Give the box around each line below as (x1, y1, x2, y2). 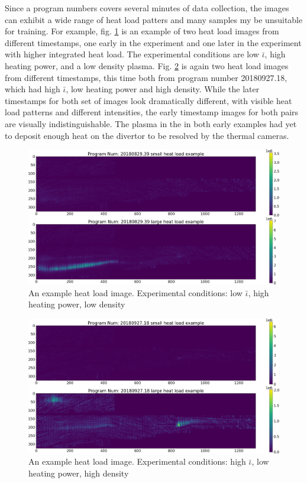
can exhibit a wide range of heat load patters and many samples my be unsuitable (5, 13, 303, 25)
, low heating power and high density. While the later (66, 83, 260, 95)
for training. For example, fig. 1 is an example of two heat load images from (5, 25, 279, 37)
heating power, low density (28, 298, 125, 310)
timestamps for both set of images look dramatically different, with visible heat (5, 94, 292, 106)
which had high (5, 83, 60, 95)
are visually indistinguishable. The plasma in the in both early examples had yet (5, 117, 297, 129)
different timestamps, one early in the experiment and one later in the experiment (5, 36, 302, 48)
